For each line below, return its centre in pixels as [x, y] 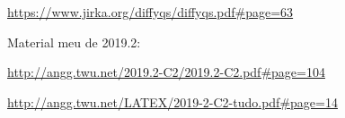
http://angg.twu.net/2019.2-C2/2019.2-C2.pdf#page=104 [166, 72]
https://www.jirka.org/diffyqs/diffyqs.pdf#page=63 [150, 12]
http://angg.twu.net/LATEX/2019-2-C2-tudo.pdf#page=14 [172, 101]
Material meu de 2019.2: [74, 42]
